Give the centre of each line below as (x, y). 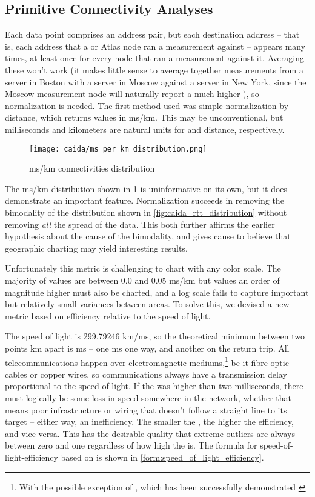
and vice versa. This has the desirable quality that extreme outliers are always (150, 433)
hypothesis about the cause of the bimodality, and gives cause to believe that (148, 236)
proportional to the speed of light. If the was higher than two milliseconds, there (154, 386)
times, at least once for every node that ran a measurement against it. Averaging (154, 58)
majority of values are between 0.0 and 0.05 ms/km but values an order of (142, 280)
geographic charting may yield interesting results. (96, 248)
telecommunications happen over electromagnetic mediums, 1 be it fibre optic (147, 361)
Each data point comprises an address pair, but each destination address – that (152, 34)
